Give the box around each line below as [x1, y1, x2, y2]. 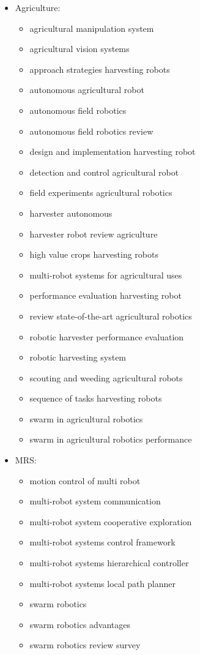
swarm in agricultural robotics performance [29, 433, 192, 446]
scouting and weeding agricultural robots [29, 371, 183, 384]
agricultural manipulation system [29, 21, 154, 34]
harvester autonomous [29, 206, 113, 219]
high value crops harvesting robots [29, 248, 158, 261]
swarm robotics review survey [29, 638, 141, 651]
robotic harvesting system [29, 351, 127, 364]
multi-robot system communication [29, 495, 161, 507]
